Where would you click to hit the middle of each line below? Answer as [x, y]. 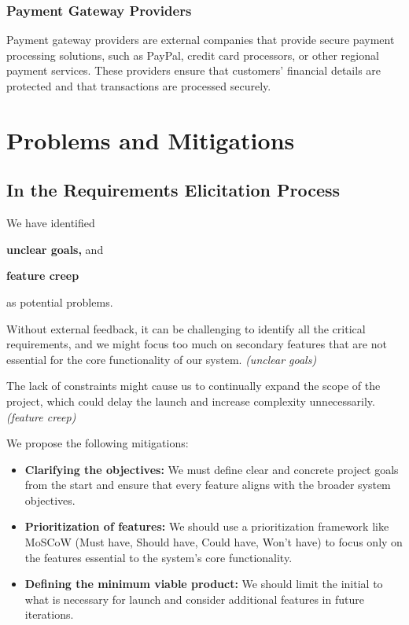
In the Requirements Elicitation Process [173, 190]
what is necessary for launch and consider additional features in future [194, 599]
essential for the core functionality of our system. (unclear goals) [162, 359]
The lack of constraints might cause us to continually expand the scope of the [193, 386]
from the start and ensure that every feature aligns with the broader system [208, 485]
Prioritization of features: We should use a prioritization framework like [207, 526]
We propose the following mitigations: [98, 443]
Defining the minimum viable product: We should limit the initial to [204, 584]
